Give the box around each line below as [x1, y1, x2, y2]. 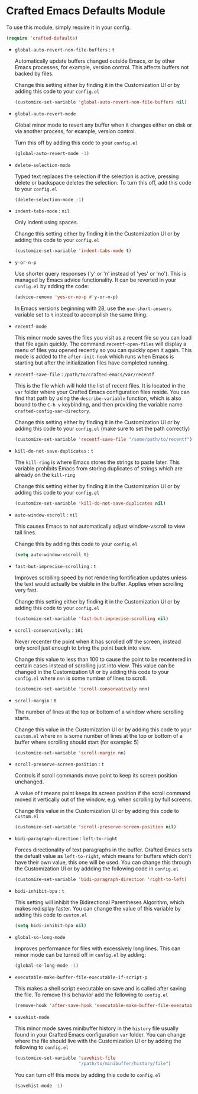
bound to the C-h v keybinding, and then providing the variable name [14, 401, 183, 408]
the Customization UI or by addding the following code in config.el [14, 865, 179, 872]
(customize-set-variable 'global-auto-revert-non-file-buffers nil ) [14, 99, 187, 105]
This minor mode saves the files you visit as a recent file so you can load [14, 334, 192, 341]
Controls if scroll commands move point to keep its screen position [14, 772, 178, 779]
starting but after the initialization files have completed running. [14, 359, 169, 366]
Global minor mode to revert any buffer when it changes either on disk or [14, 121, 193, 128]
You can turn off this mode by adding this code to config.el [14, 1071, 161, 1078]
